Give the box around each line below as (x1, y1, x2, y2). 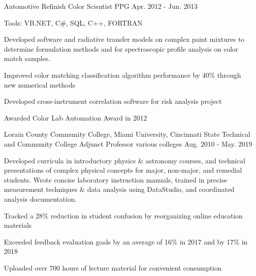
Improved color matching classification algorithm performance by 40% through (4, 69, 241, 80)
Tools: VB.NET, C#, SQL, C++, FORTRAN (4, 17, 143, 28)
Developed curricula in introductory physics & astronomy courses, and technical (4, 155, 246, 165)
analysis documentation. (4, 193, 77, 204)
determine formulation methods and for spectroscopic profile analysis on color (4, 43, 238, 54)
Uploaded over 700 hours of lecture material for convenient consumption (4, 262, 222, 273)
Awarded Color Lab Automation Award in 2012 (4, 112, 147, 123)
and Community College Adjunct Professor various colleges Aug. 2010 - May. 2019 (4, 138, 252, 149)
